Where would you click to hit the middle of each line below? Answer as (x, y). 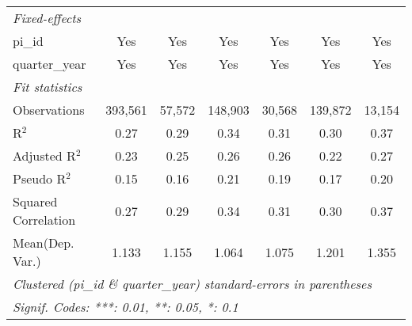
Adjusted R (44, 155)
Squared (35, 201)
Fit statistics (48, 87)
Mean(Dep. (44, 243)
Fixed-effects (47, 18)
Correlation (44, 220)
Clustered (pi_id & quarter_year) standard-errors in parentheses (193, 284)
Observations (49, 110)
